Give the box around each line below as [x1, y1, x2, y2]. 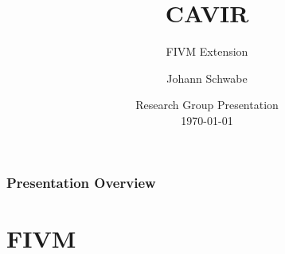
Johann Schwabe [166, 69, 248, 86]
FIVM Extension [166, 43, 248, 60]
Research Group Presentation [135, 96, 279, 113]
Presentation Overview [6, 172, 156, 192]
